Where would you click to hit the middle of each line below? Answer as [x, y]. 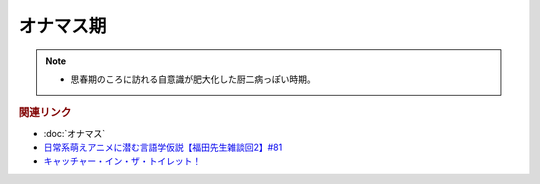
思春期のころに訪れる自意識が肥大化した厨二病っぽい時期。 [193, 79]
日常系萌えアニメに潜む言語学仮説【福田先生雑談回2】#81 [163, 147]
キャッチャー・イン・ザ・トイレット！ [122, 161]
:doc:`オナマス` [74, 133]
